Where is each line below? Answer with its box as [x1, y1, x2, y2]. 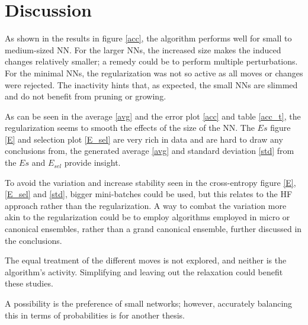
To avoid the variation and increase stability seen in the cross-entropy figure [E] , [5, 176, 296, 188]
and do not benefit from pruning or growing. [5, 90, 166, 102]
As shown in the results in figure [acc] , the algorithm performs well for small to [5, 32, 292, 44]
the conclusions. [5, 234, 62, 246]
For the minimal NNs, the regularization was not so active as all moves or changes [5, 66, 303, 79]
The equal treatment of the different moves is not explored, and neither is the [5, 254, 287, 266]
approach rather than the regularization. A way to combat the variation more [5, 199, 287, 211]
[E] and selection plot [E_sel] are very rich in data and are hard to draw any [5, 133, 283, 145]
